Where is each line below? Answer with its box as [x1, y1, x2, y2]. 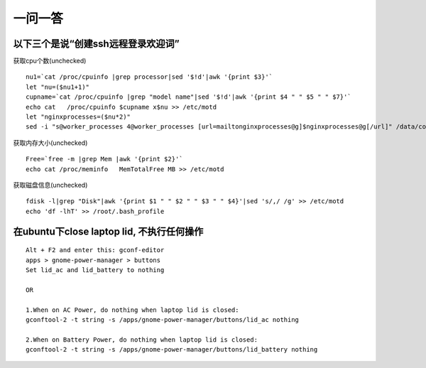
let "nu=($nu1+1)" [26, 82, 90, 91]
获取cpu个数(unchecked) [13, 57, 87, 65]
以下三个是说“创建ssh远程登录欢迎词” [13, 38, 180, 50]
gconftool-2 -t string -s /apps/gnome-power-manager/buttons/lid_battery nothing [26, 345, 318, 354]
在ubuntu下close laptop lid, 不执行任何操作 [13, 225, 204, 237]
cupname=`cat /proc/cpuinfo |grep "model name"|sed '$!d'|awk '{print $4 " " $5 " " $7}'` [26, 93, 351, 101]
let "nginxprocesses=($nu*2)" [26, 113, 131, 121]
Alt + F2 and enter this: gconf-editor [26, 246, 165, 254]
